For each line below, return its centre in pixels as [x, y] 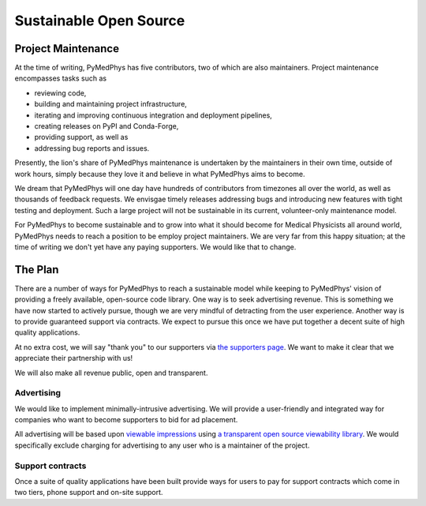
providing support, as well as [81, 137]
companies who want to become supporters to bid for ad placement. [126, 420]
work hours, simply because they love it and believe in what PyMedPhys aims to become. [160, 174]
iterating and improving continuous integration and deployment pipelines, [153, 115]
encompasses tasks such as [60, 78]
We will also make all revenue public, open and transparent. [111, 373]
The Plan [37, 270]
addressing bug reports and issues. [92, 148]
